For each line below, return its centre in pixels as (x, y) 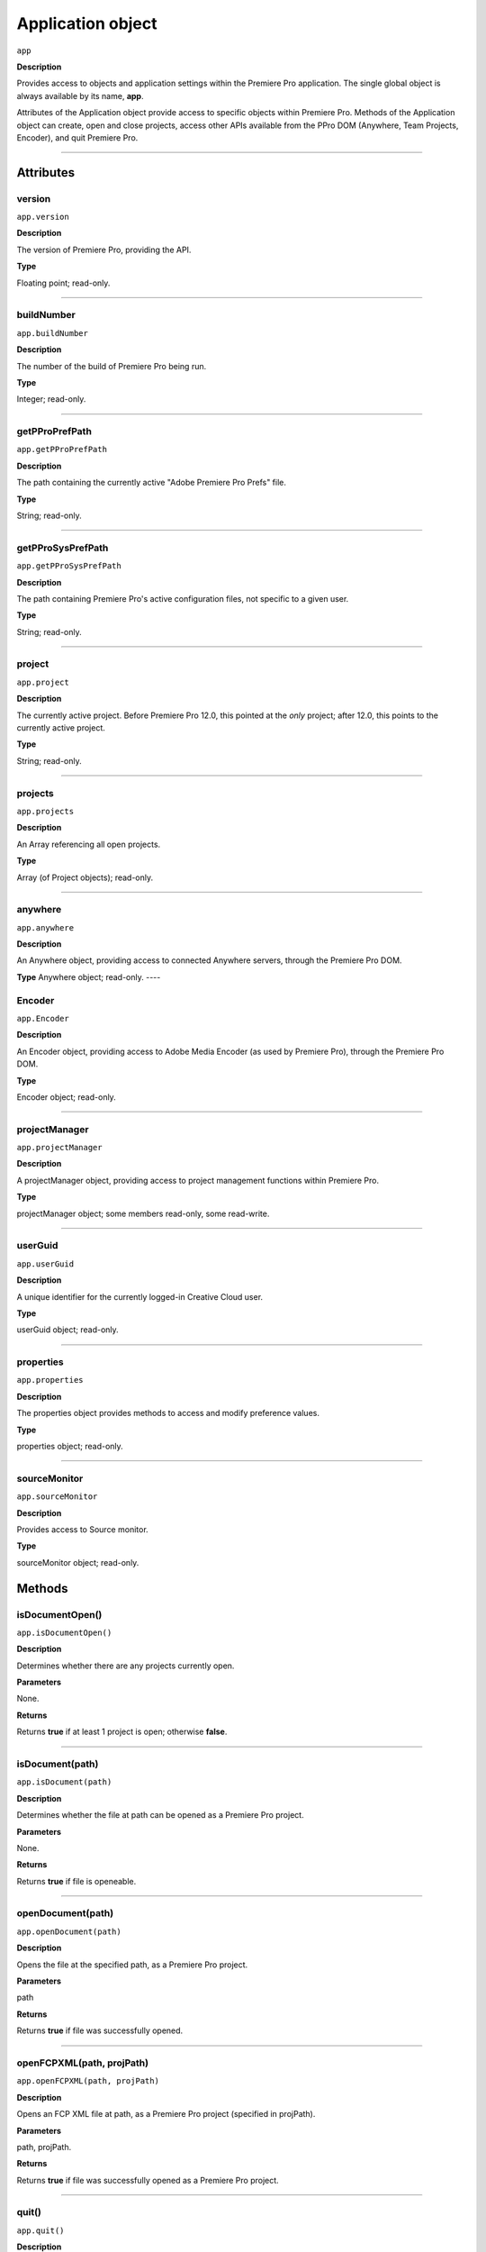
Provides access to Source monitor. (82, 1529)
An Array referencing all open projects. (89, 844)
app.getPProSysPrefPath (69, 566)
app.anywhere (45, 927)
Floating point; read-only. (63, 283)
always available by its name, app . (80, 95)
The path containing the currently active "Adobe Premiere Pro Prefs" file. (152, 483)
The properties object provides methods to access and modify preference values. (168, 1413)
